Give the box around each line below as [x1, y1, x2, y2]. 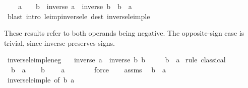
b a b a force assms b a [11, 64, 166, 74]
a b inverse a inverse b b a [18, 1, 132, 11]
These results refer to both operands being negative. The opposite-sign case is [4, 28, 244, 38]
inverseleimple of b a [7, 74, 75, 84]
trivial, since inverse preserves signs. [4, 37, 115, 48]
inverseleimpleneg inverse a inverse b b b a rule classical [7, 54, 226, 65]
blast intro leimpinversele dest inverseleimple [7, 11, 150, 21]
